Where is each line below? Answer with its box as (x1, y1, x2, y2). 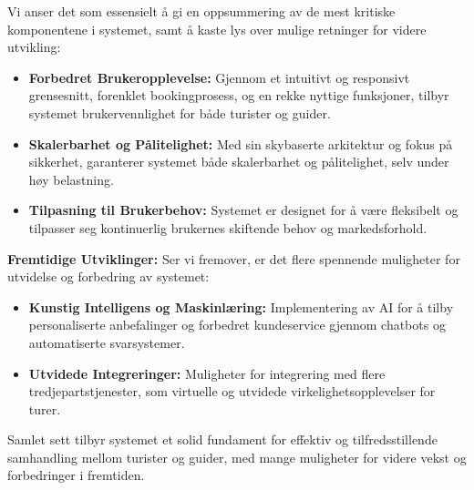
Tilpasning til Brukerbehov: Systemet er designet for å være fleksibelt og (28, 200, 459, 219)
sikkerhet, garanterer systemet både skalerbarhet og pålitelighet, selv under (28, 152, 449, 171)
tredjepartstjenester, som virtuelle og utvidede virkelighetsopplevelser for (28, 382, 436, 401)
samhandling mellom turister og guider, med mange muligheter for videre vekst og (7, 447, 467, 466)
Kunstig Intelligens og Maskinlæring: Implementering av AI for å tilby (28, 297, 454, 316)
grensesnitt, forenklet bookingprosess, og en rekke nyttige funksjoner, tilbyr (28, 86, 449, 105)
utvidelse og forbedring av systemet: (7, 267, 210, 286)
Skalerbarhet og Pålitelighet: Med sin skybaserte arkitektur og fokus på (28, 134, 453, 153)
